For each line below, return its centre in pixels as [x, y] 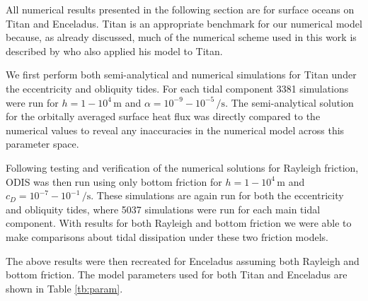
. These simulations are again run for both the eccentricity [217, 195]
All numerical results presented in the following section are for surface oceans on [180, 9]
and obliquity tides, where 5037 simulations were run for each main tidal [163, 209]
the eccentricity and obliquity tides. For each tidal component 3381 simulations [177, 88]
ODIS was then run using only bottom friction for [114, 181]
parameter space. [42, 144]
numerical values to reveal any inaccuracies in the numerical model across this [175, 130]
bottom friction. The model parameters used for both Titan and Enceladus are [177, 275]
